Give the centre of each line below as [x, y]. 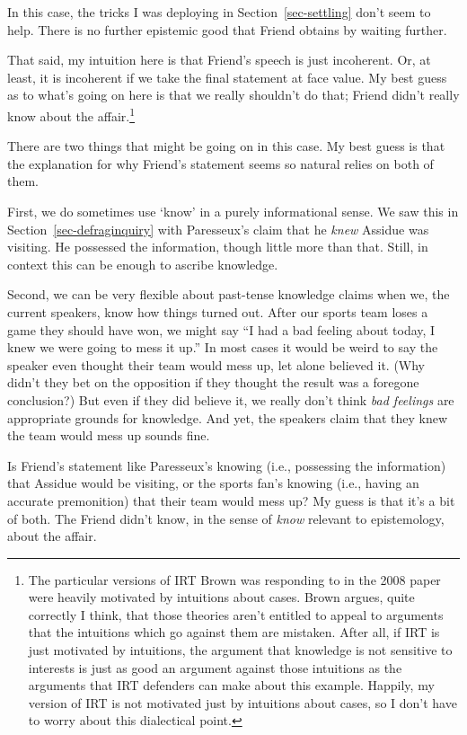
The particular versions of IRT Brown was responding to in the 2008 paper [234, 579]
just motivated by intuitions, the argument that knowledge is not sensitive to [240, 650]
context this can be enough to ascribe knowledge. [143, 264]
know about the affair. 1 [71, 114]
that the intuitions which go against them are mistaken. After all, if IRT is [234, 632]
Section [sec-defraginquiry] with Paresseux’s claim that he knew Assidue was [218, 229]
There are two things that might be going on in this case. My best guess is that [226, 146]
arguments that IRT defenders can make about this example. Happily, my [231, 685]
